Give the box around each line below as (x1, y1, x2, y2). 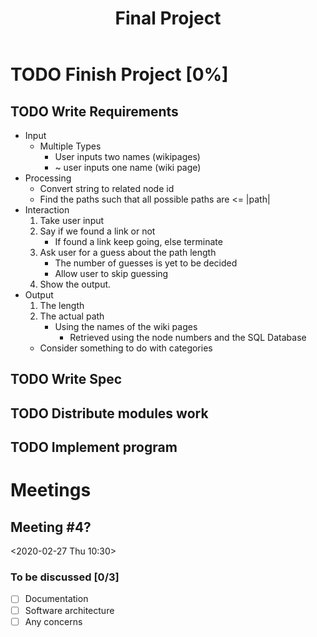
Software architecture (24, 604, 115, 616)
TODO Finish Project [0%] (10, 63, 229, 86)
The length (39, 300, 85, 311)
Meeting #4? (10, 518, 92, 536)
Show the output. (39, 278, 112, 290)
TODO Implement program (10, 439, 178, 456)
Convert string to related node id (39, 183, 175, 194)
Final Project (114, 7, 222, 30)
